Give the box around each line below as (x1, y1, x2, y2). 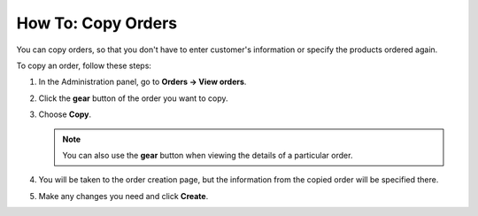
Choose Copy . (38, 109, 92, 120)
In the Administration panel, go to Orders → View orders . (38, 76, 247, 88)
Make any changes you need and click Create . (38, 190, 209, 201)
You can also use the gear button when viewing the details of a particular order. (62, 150, 353, 160)
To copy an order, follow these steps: (16, 60, 152, 71)
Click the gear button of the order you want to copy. (38, 93, 229, 104)
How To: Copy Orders (16, 13, 178, 33)
